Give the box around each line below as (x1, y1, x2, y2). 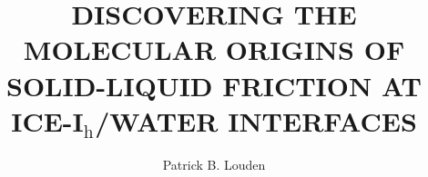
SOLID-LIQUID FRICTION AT (6, 66, 422, 103)
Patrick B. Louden (162, 154, 266, 173)
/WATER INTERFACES (95, 102, 417, 139)
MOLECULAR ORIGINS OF (23, 31, 405, 68)
